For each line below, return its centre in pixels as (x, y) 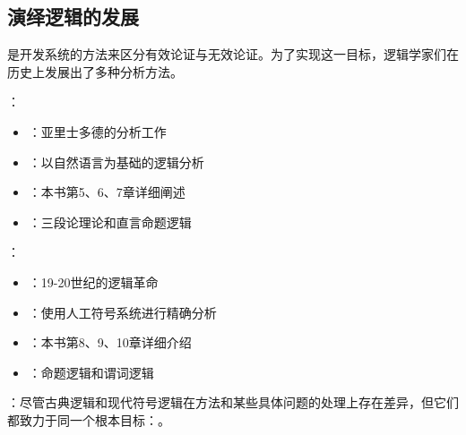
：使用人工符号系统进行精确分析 (122, 312)
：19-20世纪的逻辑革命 (93, 281)
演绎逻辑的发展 (73, 17)
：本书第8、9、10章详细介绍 (110, 342)
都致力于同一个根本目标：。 (89, 419)
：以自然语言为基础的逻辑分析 (116, 162)
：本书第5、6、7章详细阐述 (107, 192)
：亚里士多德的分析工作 (97, 131)
